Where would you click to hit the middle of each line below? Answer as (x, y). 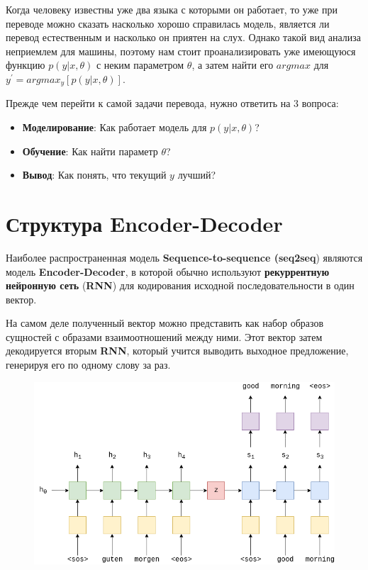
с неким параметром (140, 65)
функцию (26, 65)
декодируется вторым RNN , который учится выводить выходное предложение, (177, 351)
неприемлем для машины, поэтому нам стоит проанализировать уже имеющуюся (181, 51)
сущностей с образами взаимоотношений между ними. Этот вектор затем (164, 336)
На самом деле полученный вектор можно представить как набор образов (165, 323)
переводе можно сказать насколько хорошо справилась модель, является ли (168, 23)
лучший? (197, 175)
